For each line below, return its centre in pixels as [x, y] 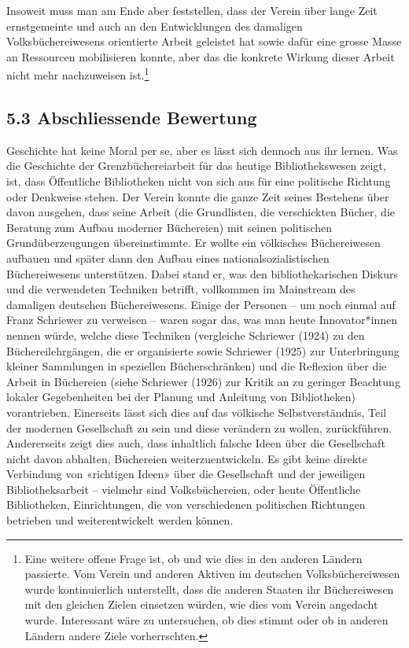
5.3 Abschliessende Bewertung [132, 118]
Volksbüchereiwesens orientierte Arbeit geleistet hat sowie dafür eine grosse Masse [204, 41]
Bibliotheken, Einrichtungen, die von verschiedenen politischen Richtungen [186, 504]
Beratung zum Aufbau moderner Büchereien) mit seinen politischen [169, 227]
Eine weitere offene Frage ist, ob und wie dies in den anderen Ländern [193, 558]
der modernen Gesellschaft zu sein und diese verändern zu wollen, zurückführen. [199, 427]
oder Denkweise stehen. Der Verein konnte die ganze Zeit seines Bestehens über [198, 196]
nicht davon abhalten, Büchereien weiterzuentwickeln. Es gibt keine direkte [187, 458]
